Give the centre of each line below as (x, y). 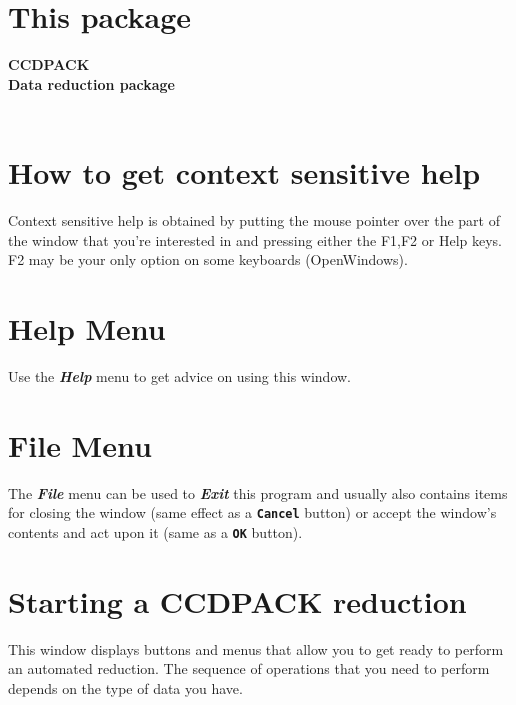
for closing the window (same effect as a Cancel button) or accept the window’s (252, 512)
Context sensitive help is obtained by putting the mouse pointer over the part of (254, 220)
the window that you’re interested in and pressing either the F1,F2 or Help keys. (255, 239)
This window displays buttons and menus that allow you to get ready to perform (256, 648)
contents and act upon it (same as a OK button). (155, 531)
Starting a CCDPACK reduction (237, 600)
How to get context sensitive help (244, 172)
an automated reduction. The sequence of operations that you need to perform (249, 668)
